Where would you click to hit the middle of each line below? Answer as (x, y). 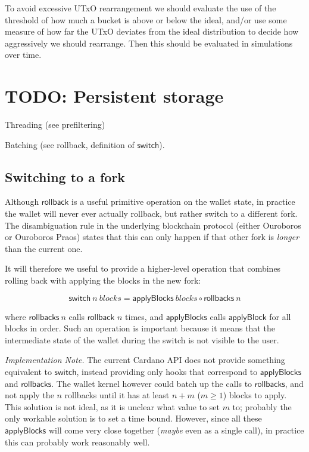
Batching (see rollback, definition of (70, 144)
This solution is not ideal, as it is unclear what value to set (112, 406)
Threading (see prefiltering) (55, 124)
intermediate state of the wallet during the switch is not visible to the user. (142, 339)
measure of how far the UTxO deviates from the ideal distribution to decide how (152, 31)
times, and (144, 316)
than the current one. (44, 248)
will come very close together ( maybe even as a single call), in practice (176, 430)
